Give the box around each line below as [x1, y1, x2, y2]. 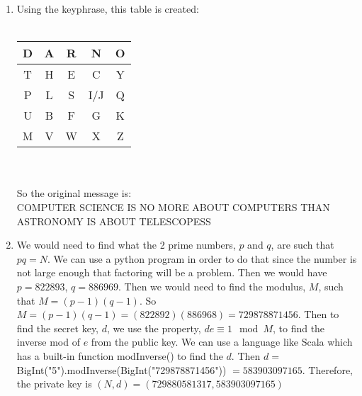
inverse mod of [16, 334, 80, 349]
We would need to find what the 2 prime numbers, [16, 237, 236, 252]
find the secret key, [16, 320, 99, 335]
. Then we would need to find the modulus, [118, 278, 306, 293]
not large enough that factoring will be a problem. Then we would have [16, 265, 327, 280]
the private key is [16, 376, 92, 391]
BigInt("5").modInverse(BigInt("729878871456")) [16, 362, 227, 377]
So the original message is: [16, 186, 132, 200]
